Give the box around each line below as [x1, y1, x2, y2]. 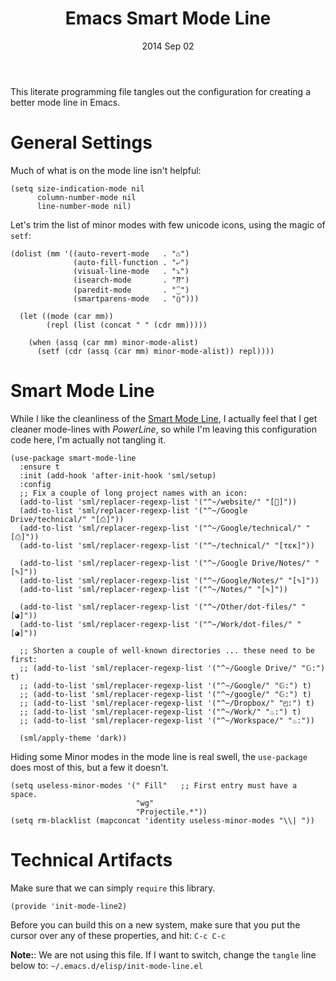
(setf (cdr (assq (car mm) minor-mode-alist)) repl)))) [36, 346, 275, 356]
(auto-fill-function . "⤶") [73, 257, 190, 267]
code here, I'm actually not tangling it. [10, 433, 167, 446]
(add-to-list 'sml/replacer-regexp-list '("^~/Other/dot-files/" [19, 602, 298, 612]
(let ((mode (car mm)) [19, 311, 114, 321]
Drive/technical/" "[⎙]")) [10, 514, 125, 524]
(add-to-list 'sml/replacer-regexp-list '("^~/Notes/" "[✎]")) [19, 584, 288, 594]
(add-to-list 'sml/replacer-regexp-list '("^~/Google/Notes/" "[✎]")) [19, 575, 320, 586]
